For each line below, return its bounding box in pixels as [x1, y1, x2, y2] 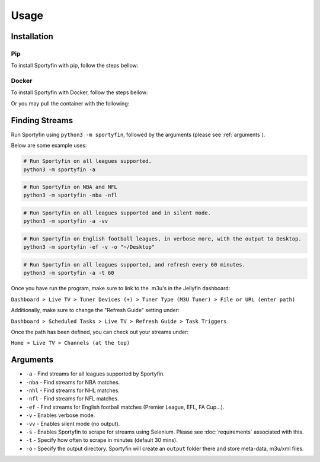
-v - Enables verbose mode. [25, 412, 95, 419]
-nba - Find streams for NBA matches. [25, 378, 120, 386]
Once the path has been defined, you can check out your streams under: [11, 328, 189, 335]
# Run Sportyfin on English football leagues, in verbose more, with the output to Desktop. [23, 236, 302, 242]
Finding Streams [11, 115, 73, 126]
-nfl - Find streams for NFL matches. [25, 395, 119, 402]
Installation [11, 31, 53, 41]
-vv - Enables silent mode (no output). [25, 420, 120, 427]
